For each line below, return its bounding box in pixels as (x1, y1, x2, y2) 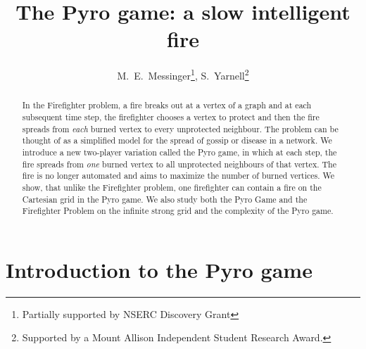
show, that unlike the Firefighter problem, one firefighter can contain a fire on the (22, 181, 322, 193)
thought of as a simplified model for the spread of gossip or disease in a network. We (22, 134, 332, 146)
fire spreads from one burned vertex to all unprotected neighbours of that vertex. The (22, 158, 336, 170)
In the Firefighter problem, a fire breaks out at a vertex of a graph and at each (22, 99, 312, 111)
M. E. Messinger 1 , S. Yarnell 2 (117, 66, 249, 82)
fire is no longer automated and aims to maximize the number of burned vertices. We (22, 170, 335, 182)
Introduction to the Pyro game (6, 255, 313, 284)
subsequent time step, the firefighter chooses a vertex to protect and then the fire (22, 111, 320, 123)
